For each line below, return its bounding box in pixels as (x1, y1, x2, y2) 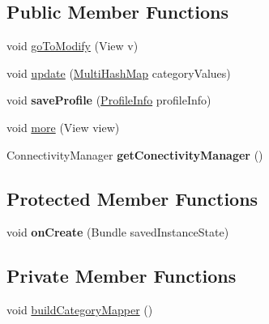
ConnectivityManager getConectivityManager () (6, 146, 263, 163)
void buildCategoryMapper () (6, 301, 153, 318)
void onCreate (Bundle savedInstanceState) (6, 224, 229, 241)
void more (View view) (6, 118, 120, 135)
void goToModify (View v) (6, 37, 139, 54)
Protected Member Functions (6, 185, 258, 211)
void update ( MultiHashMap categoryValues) (6, 64, 231, 81)
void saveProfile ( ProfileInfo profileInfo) (6, 92, 211, 109)
